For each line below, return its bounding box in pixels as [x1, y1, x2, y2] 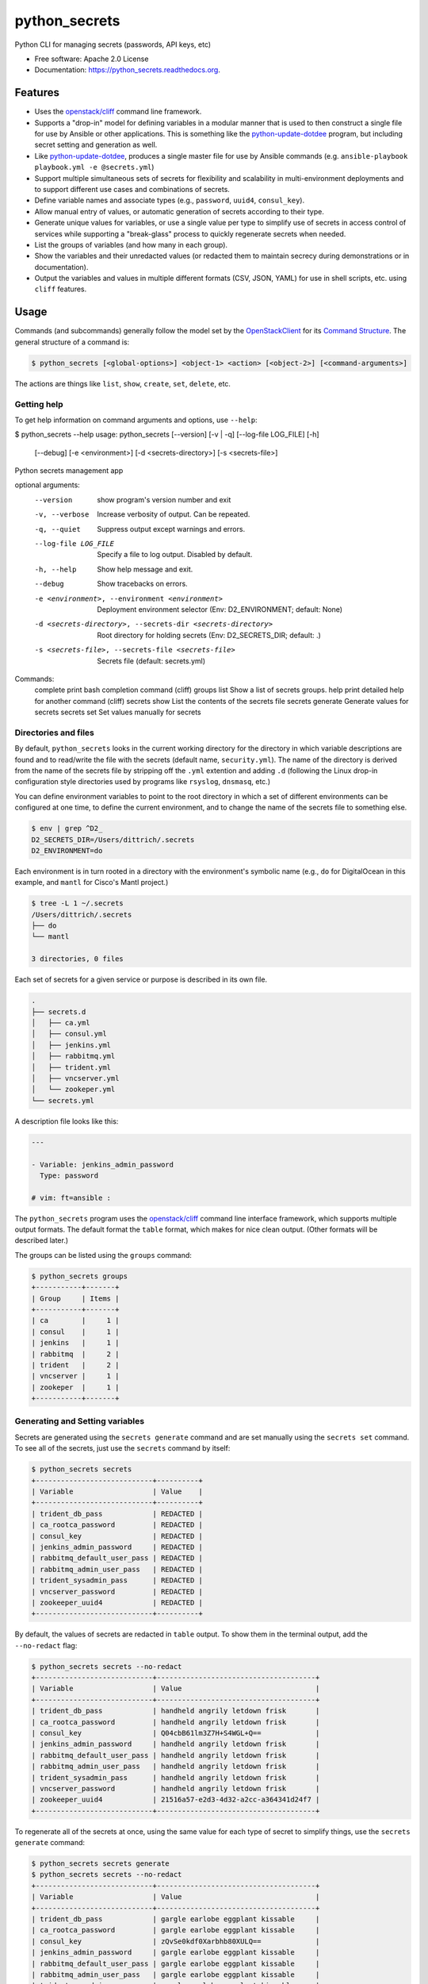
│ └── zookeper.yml [31, 1085, 116, 1094]
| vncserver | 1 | [31, 1371, 120, 1381]
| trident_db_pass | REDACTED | [31, 1509, 204, 1518]
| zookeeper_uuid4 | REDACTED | [31, 1598, 204, 1607]
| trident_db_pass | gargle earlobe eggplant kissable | [31, 1915, 320, 1924]
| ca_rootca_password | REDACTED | [31, 1521, 204, 1529]
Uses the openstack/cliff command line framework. [34, 107, 202, 117]
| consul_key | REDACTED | [31, 1532, 204, 1540]
